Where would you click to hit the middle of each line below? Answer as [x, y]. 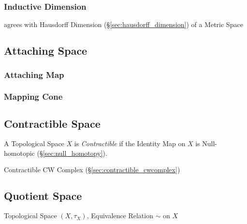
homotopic [19, 153]
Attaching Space [46, 51]
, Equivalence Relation [120, 216]
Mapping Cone [33, 97]
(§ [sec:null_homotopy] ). [72, 153]
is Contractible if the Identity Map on [130, 143]
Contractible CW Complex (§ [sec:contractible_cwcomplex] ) [92, 169]
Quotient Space [43, 195]
